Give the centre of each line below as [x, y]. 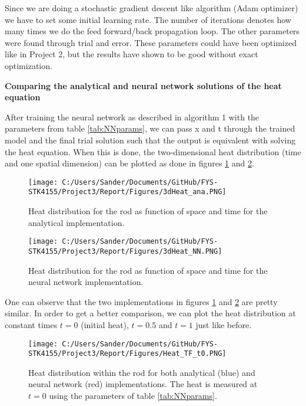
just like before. [224, 324]
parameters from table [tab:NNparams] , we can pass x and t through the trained [150, 128]
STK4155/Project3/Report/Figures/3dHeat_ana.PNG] [127, 192]
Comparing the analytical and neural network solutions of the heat [143, 85]
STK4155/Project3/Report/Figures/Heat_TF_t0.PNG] [127, 354]
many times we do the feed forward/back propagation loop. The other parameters [152, 31]
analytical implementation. [76, 222]
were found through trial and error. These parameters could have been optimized [151, 42]
